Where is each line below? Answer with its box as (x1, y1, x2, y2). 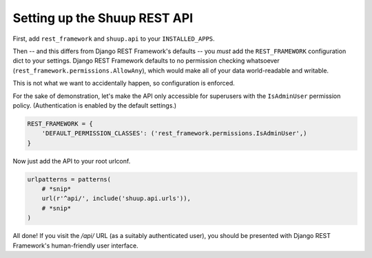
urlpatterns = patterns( (27, 175, 112, 183)
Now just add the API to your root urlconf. (12, 157, 131, 165)
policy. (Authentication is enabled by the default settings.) (12, 101, 177, 110)
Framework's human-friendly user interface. (12, 241, 138, 250)
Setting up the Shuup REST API (12, 10, 194, 26)
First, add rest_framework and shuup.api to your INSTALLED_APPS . (12, 34, 215, 43)
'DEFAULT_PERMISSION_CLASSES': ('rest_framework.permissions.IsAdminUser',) (41, 130, 307, 137)
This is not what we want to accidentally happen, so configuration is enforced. (12, 79, 235, 88)
